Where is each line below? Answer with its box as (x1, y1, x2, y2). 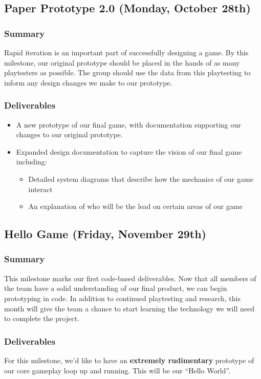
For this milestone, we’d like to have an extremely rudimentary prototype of (4, 354, 254, 365)
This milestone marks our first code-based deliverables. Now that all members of (4, 272, 256, 283)
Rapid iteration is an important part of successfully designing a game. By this (4, 47, 249, 57)
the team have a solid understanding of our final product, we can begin (4, 283, 227, 293)
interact (28, 183, 53, 194)
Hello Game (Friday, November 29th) (4, 226, 207, 242)
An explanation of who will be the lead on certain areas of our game (28, 201, 243, 212)
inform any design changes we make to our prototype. (4, 77, 172, 88)
